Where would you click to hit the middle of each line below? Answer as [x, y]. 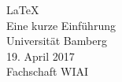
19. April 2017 [41, 56]
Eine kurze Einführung [61, 25]
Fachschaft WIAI [48, 71]
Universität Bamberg [57, 41]
